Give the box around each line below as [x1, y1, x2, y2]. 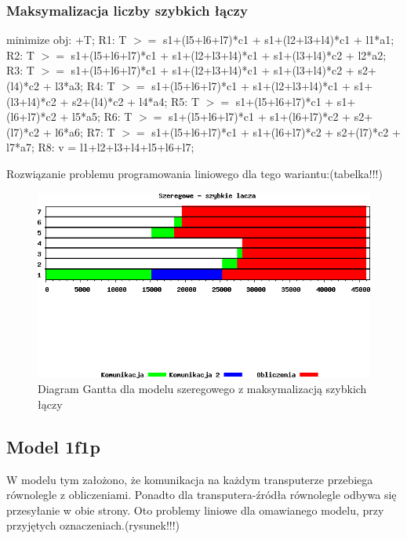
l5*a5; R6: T [71, 108, 133, 125]
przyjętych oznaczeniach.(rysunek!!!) [6, 517, 180, 534]
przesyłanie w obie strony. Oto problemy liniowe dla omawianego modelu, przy [6, 501, 384, 518]
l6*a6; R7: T [55, 123, 115, 140]
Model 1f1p [6, 434, 100, 458]
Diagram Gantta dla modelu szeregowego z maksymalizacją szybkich [38, 381, 367, 397]
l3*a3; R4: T [55, 78, 115, 93]
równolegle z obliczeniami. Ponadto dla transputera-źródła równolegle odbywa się [6, 486, 397, 503]
